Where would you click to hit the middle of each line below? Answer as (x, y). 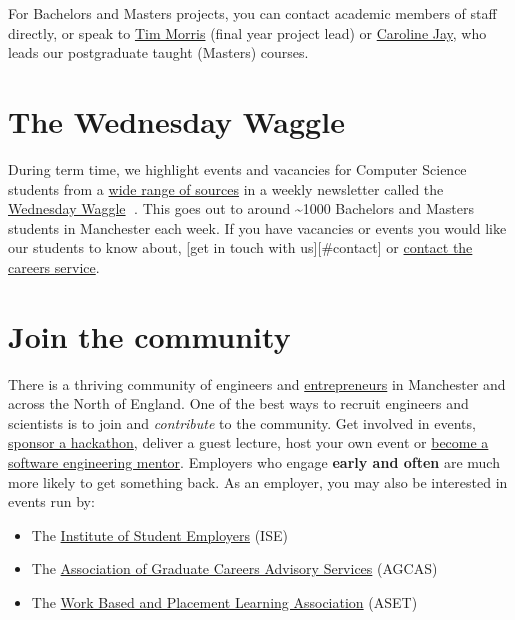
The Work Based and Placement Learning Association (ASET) (224, 601)
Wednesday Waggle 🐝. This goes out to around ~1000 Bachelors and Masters (241, 208)
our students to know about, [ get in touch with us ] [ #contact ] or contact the (240, 247)
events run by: (51, 501)
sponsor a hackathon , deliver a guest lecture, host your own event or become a (248, 442)
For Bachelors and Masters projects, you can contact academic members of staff (252, 13)
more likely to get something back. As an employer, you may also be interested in (258, 481)
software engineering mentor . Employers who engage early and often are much (254, 461)
